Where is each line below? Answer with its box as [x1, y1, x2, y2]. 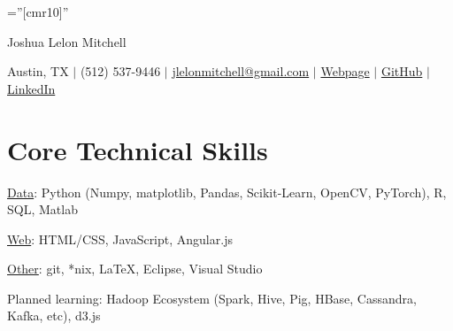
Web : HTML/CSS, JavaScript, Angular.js [7, 229, 233, 248]
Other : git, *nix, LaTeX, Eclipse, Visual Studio [7, 259, 263, 278]
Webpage [320, 62, 370, 81]
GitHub [380, 62, 423, 81]
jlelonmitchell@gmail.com [172, 62, 310, 81]
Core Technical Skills [7, 131, 268, 167]
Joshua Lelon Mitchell [7, 32, 127, 50]
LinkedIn [7, 79, 56, 97]
